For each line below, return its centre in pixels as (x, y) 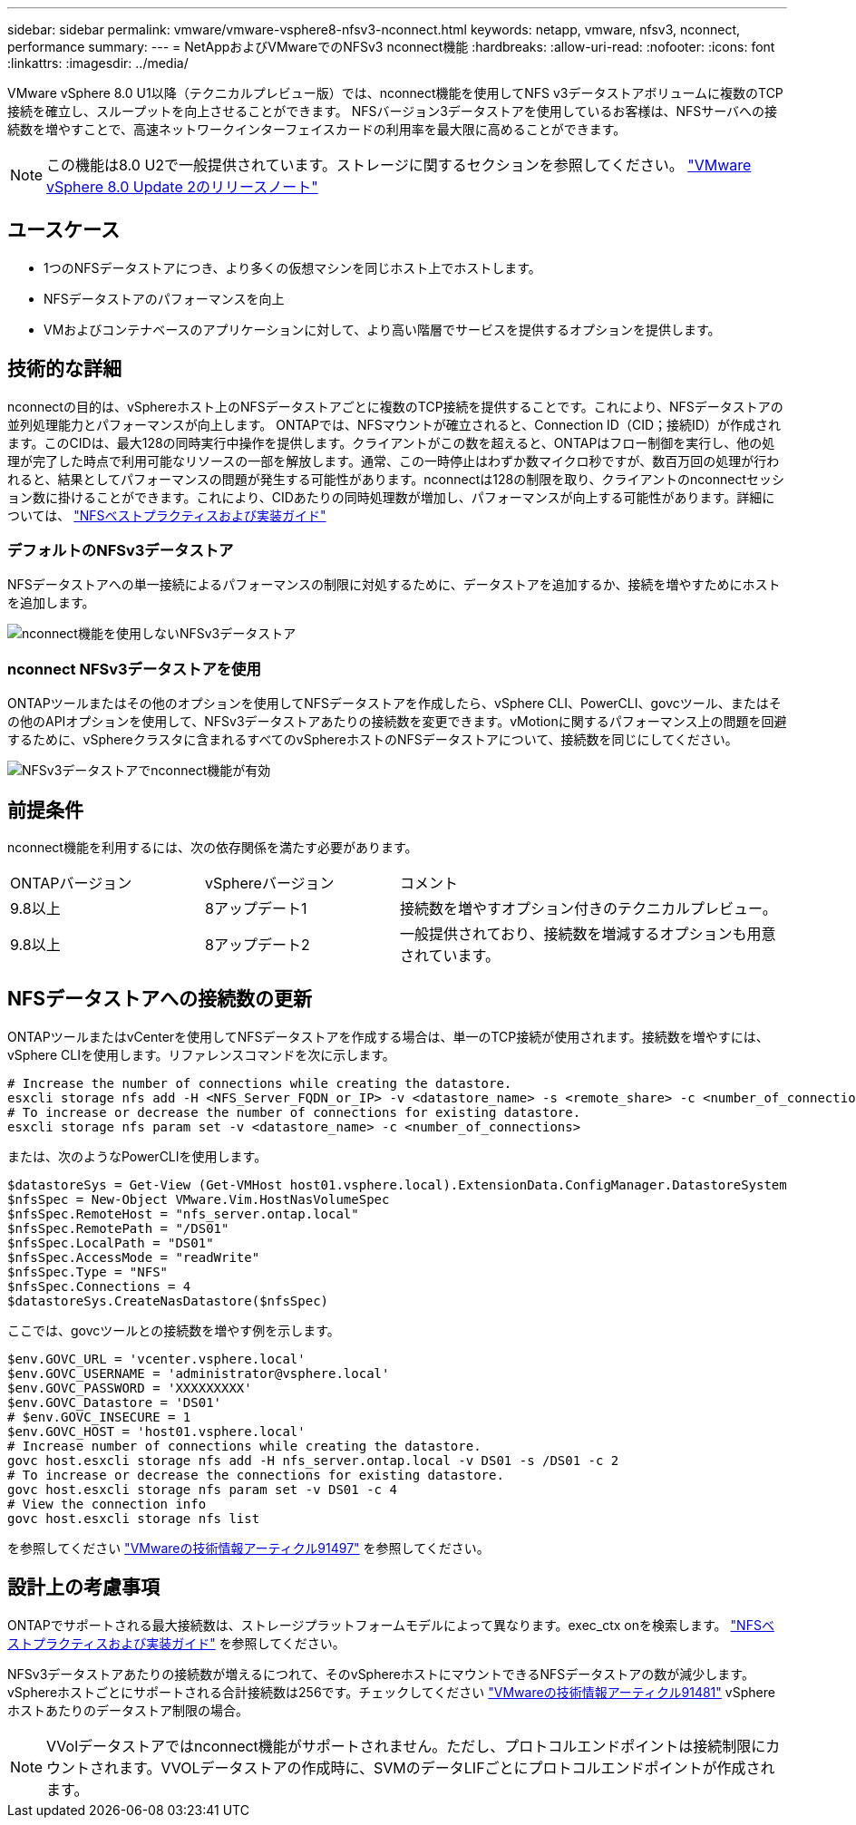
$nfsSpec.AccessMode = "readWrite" (134, 1257)
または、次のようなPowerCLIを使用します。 (137, 1156)
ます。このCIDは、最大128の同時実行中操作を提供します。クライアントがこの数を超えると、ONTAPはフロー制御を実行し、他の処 (391, 442)
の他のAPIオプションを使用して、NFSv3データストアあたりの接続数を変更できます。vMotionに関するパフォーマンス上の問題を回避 (397, 722)
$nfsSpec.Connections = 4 (99, 1286)
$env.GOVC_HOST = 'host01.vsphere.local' (156, 1431)
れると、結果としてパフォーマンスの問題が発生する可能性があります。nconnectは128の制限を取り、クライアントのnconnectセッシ (396, 479)
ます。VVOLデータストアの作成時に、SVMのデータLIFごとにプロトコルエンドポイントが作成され (447, 1767)
